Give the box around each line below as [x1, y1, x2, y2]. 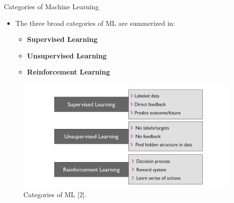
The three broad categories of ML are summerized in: [15, 18, 175, 28]
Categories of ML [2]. [23, 189, 87, 200]
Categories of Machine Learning [4, 1, 99, 11]
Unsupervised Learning [27, 50, 107, 60]
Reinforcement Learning [27, 67, 110, 77]
